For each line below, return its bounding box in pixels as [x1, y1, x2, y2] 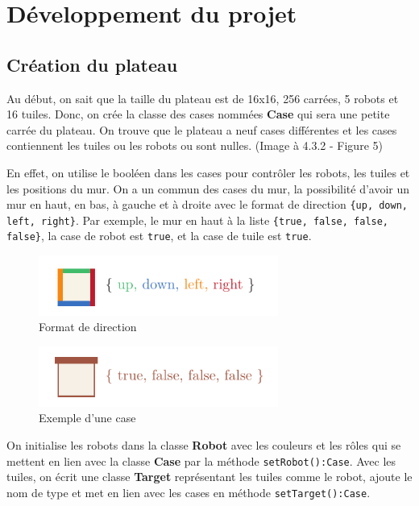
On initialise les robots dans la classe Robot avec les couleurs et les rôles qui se [6, 436, 401, 453]
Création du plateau [6, 52, 178, 77]
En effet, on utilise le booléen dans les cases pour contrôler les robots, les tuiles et [6, 164, 410, 180]
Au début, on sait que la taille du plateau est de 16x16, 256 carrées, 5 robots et [6, 89, 399, 106]
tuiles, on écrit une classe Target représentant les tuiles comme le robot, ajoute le [6, 468, 413, 485]
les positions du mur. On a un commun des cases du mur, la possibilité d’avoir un [6, 180, 410, 197]
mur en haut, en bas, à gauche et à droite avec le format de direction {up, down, [6, 196, 409, 213]
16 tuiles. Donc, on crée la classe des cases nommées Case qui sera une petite [6, 106, 390, 122]
